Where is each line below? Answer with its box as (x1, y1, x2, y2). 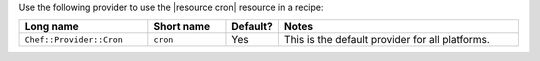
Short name (153, 20, 210, 34)
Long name (24, 20, 79, 34)
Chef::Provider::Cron (24, 34, 124, 45)
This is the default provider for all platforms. (283, 33, 490, 47)
